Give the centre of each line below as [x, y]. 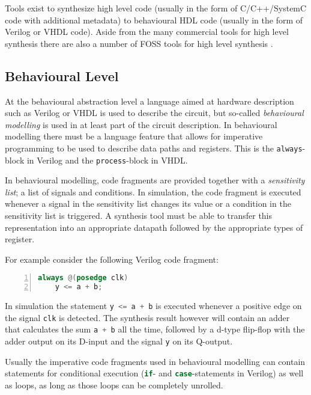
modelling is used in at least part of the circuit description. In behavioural [141, 124]
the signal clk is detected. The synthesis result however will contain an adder [147, 317]
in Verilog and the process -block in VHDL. [107, 160]
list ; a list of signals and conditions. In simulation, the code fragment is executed [153, 191]
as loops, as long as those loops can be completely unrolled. [114, 385]
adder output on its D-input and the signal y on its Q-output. [119, 341]
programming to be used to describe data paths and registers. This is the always [154, 148]
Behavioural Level [62, 75]
